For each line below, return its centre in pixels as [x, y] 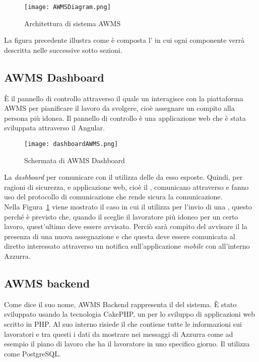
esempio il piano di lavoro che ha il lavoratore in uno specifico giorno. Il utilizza [127, 344]
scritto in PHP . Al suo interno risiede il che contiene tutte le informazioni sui [123, 324]
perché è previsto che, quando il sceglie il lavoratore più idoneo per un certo [121, 216]
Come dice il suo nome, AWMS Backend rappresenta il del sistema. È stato [120, 304]
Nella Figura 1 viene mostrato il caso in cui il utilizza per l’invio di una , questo [128, 207]
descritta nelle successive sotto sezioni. [63, 50]
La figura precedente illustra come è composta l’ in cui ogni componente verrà [124, 40]
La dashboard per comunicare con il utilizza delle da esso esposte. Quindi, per [123, 177]
